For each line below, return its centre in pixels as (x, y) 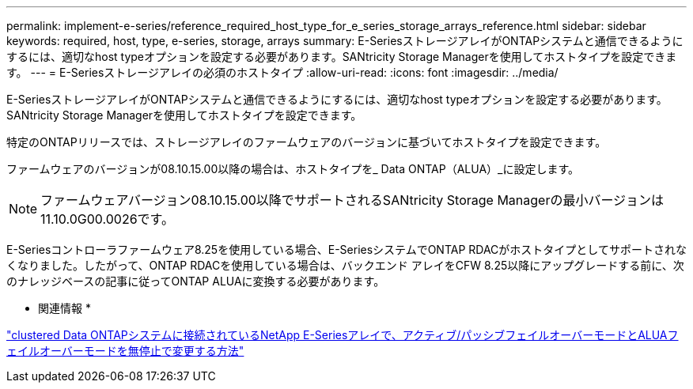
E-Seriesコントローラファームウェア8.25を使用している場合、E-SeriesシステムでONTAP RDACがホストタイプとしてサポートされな (346, 249)
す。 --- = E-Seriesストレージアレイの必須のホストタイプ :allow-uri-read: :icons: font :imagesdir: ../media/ (282, 72)
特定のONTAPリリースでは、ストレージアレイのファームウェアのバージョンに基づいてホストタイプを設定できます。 (307, 142)
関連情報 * (64, 308)
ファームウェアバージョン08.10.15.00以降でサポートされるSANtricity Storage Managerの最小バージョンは (352, 200)
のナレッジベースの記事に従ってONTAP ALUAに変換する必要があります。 (196, 281)
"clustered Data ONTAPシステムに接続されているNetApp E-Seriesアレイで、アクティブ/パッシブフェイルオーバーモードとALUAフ (343, 335)
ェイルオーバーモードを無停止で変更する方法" (125, 351)
